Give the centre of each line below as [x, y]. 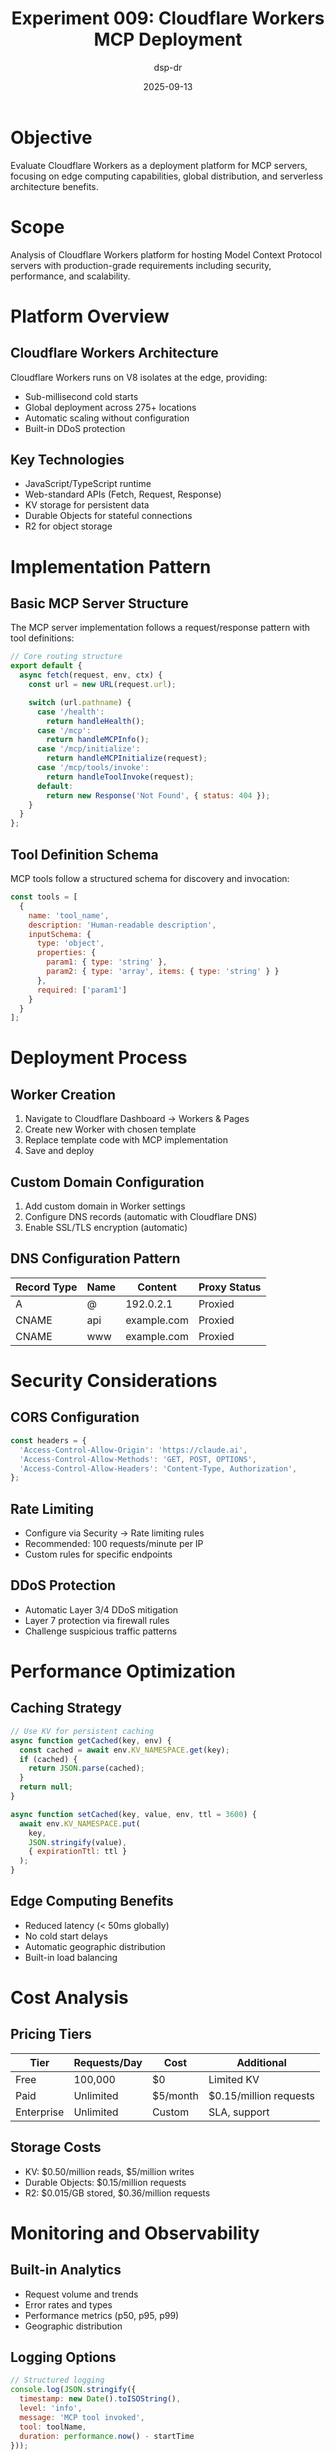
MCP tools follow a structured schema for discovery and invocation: [150, 878]
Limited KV [234, 2079]
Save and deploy [59, 1151]
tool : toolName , [53, 2427]
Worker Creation [63, 1094]
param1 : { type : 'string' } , [107, 962]
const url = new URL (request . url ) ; [102, 685]
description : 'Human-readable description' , [122, 925]
